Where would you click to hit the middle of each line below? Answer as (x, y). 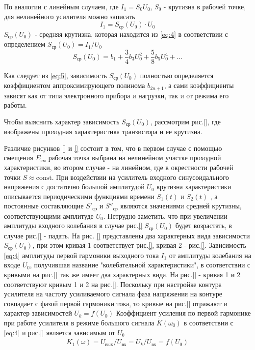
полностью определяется (177, 75)
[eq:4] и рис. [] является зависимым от (60, 332)
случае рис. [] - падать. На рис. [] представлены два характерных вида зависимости (127, 235)
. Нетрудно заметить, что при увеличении (165, 216)
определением (25, 44)
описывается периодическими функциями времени (79, 196)
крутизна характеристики (194, 187)
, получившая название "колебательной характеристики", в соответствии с (140, 265)
